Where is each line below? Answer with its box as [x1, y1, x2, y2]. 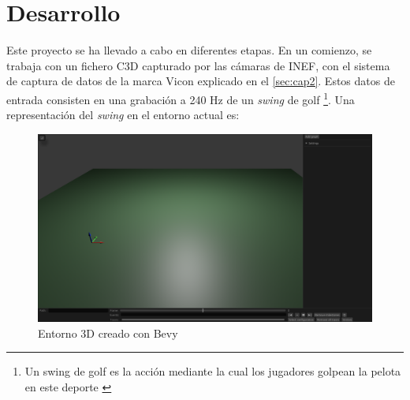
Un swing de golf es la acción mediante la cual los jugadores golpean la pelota [24, 363, 401, 379]
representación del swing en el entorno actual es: [6, 107, 240, 123]
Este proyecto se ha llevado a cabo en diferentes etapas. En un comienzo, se [6, 42, 372, 58]
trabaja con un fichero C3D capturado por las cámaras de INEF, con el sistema [6, 57, 390, 73]
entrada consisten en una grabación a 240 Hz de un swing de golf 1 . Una [6, 88, 355, 107]
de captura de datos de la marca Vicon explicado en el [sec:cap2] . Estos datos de [6, 73, 395, 89]
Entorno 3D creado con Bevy [38, 324, 178, 341]
